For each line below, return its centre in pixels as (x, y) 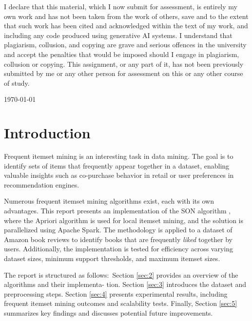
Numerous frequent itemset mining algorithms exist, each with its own (109, 201)
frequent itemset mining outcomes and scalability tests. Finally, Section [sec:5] (121, 303)
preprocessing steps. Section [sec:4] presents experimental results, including (116, 293)
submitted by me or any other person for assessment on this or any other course (124, 73)
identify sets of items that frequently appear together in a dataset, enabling (117, 165)
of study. (17, 83)
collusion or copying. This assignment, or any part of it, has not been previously (124, 64)
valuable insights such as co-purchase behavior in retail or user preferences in (119, 175)
